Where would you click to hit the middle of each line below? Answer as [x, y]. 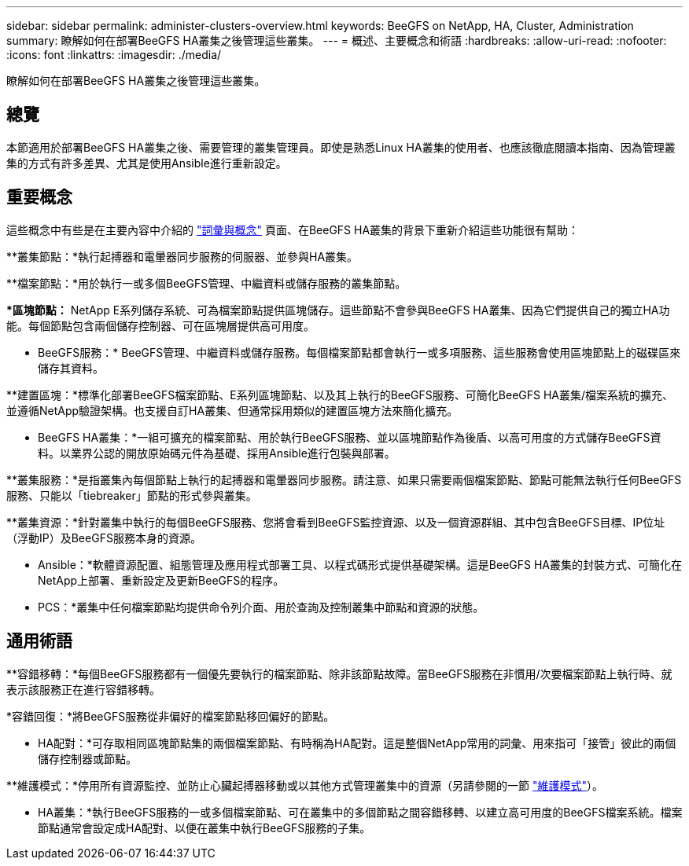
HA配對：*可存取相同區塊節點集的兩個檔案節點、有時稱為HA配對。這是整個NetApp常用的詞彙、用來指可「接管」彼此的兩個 [357, 743]
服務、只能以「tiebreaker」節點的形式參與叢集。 [132, 495]
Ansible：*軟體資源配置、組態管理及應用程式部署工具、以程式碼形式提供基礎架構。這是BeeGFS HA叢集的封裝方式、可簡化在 [360, 564]
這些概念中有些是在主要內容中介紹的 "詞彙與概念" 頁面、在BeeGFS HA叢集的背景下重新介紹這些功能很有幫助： [293, 229]
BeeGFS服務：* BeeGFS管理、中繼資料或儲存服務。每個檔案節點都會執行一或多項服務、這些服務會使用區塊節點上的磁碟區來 [359, 352]
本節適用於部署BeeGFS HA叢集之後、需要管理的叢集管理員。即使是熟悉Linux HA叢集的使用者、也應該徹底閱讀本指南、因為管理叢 [341, 147]
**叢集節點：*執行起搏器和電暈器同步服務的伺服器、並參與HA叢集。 [182, 256]
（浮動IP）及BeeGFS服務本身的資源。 [104, 538]
